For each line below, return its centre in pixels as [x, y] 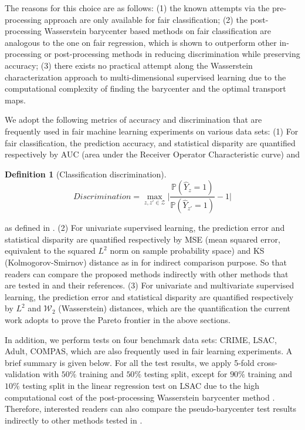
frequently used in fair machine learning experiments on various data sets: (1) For [152, 131]
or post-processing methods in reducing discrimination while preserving [172, 54]
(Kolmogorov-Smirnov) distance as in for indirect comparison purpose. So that [146, 262]
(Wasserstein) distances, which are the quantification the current [174, 308]
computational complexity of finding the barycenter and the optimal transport [145, 88]
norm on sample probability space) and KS [187, 251]
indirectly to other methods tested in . [74, 420]
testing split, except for [186, 374]
